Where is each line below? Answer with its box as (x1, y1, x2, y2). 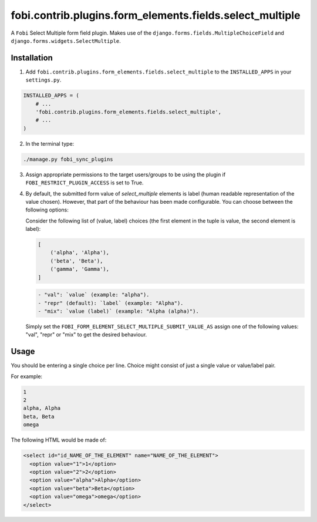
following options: (25, 206, 69, 214)
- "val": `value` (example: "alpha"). (38, 291, 150, 298)
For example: (11, 373, 43, 380)
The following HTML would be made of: (11, 436, 107, 443)
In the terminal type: (25, 140, 75, 147)
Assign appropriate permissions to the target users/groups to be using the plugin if (25, 171, 226, 178)
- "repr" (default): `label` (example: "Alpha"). (38, 299, 184, 307)
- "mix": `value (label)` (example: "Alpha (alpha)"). (38, 308, 199, 314)
